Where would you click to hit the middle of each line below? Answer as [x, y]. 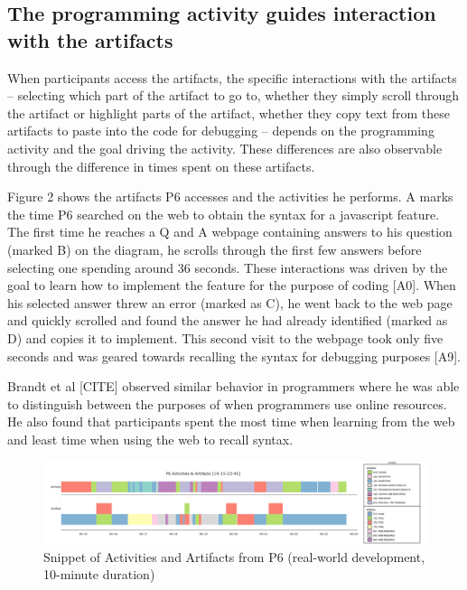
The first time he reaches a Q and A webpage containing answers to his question [230, 232]
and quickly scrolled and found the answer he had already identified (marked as [228, 320]
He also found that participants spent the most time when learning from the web [231, 421]
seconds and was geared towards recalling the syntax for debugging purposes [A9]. [234, 356]
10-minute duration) [99, 574]
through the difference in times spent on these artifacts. [161, 166]
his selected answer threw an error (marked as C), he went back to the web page [230, 302]
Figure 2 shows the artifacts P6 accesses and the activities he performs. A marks [230, 197]
